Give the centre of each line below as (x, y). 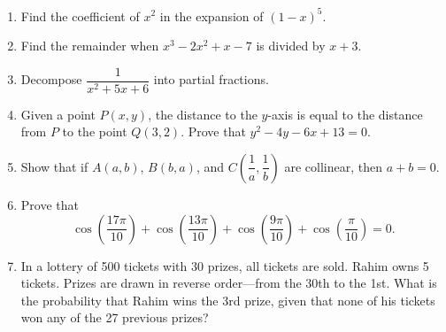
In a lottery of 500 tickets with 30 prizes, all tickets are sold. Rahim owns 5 (225, 265)
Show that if (54, 166)
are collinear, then (333, 166)
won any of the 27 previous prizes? (115, 317)
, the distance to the (203, 114)
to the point (95, 131)
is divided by (291, 46)
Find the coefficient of (80, 15)
